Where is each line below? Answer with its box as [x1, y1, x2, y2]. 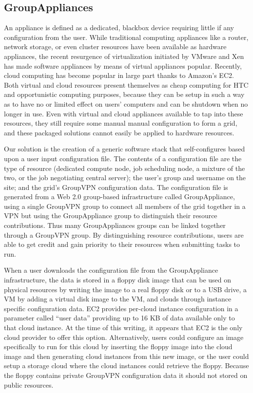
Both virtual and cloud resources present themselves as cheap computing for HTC [4, 79, 249, 90]
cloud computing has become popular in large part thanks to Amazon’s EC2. [4, 70, 234, 80]
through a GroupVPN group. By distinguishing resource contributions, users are [4, 229, 244, 240]
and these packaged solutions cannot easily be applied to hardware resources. [4, 127, 234, 137]
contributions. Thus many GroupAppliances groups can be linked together [4, 220, 226, 230]
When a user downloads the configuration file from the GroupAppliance [4, 265, 218, 275]
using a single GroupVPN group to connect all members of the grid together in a [4, 201, 246, 211]
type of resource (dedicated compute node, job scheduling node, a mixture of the [4, 163, 245, 173]
